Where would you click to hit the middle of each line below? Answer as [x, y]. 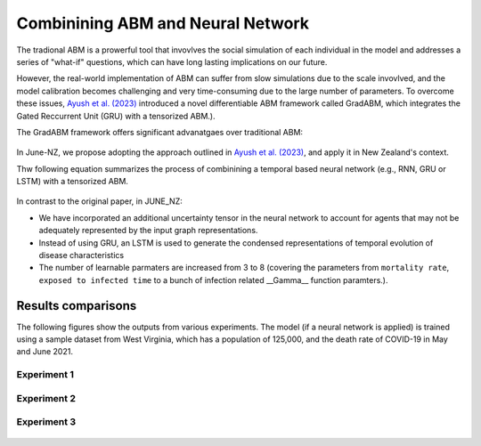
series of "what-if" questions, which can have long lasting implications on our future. [172, 61]
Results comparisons [77, 306]
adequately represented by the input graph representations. [148, 231]
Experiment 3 [46, 422]
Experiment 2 [46, 398]
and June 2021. [45, 352]
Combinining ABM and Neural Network [163, 23]
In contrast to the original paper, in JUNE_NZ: [99, 201]
